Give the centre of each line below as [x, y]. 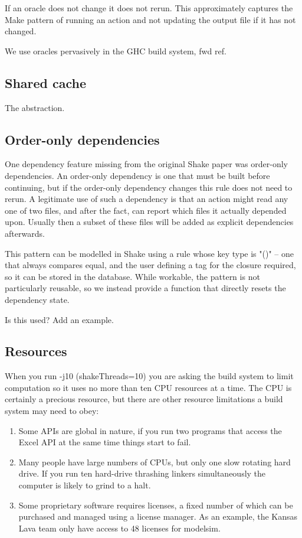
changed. [21, 31]
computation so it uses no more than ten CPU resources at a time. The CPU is [148, 387]
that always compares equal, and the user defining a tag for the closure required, [150, 265]
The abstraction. [35, 107]
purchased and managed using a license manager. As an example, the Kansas [158, 516]
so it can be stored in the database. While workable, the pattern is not [132, 276]
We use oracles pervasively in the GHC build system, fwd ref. [116, 50]
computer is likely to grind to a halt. [85, 485]
